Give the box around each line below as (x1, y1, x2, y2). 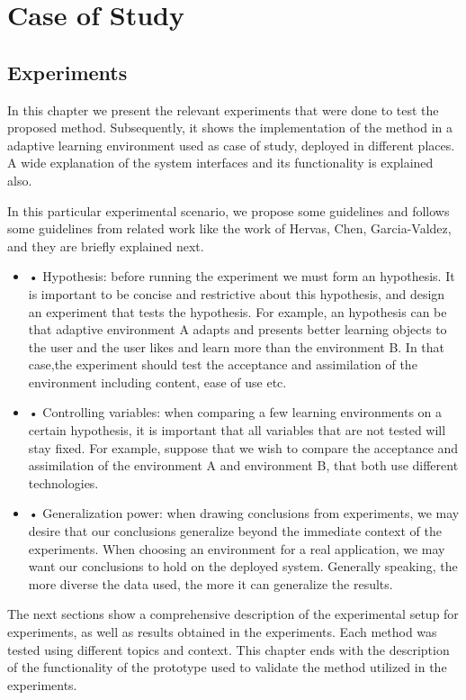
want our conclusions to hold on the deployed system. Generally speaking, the (28, 557, 458, 576)
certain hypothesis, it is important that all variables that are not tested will (28, 421, 446, 440)
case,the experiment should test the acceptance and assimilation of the (28, 355, 417, 374)
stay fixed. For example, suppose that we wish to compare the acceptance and (28, 438, 459, 457)
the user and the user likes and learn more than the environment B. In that (28, 337, 445, 356)
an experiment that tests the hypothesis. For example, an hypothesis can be (28, 302, 447, 321)
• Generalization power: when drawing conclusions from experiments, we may (28, 504, 460, 523)
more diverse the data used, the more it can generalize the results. (28, 574, 393, 593)
